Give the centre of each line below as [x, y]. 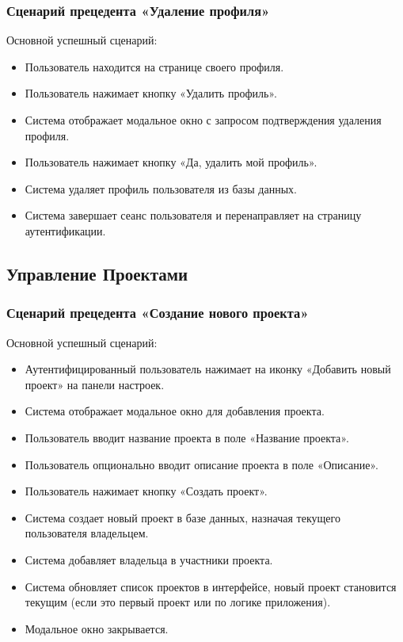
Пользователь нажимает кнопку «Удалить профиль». [151, 93]
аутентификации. [65, 230]
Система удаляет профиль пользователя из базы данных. [161, 188]
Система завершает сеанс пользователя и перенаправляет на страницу [193, 215]
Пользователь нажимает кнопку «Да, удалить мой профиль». [171, 162]
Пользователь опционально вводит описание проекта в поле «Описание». [201, 464]
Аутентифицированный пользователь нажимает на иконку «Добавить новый [208, 369]
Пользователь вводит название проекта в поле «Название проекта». [187, 437]
